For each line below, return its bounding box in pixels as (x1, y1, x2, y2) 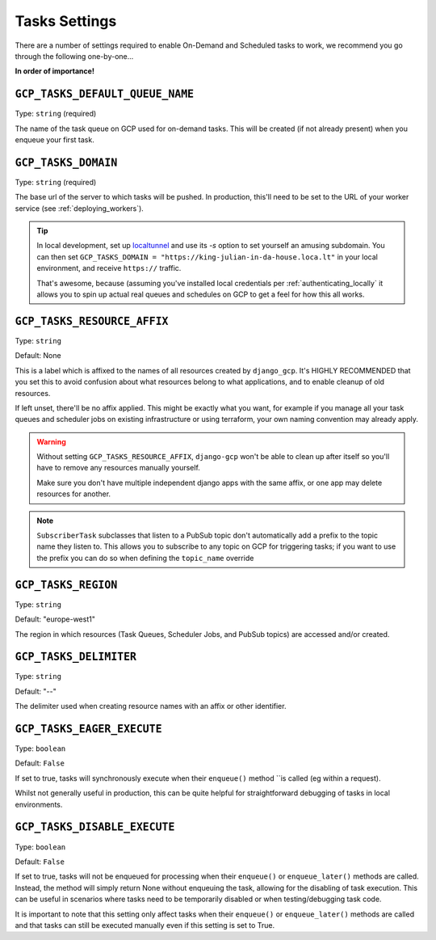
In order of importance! (15, 66, 94, 76)
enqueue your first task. (15, 135, 94, 145)
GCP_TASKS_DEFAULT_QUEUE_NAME (15, 87, 195, 101)
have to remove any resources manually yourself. (36, 463, 201, 473)
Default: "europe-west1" (15, 614, 96, 624)
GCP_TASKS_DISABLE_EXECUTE (15, 820, 175, 834)
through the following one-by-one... (15, 51, 134, 61)
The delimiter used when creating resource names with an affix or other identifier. (15, 702, 287, 711)
